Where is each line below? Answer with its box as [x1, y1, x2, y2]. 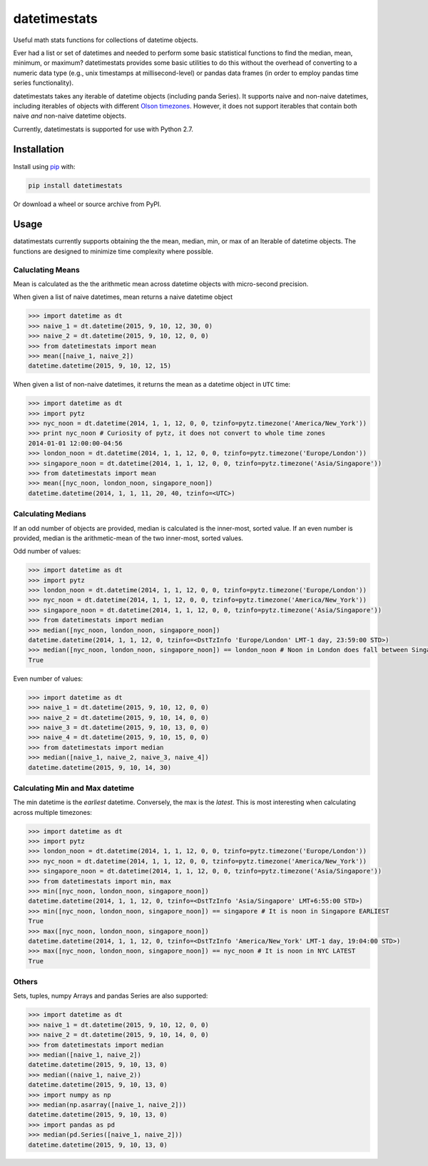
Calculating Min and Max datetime [13, 783, 135, 793]
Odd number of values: [13, 547, 81, 556]
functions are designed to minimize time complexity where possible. [13, 247, 213, 255]
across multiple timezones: [13, 808, 93, 816]
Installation [13, 143, 64, 156]
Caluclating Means [13, 265, 80, 275]
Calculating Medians [13, 509, 87, 519]
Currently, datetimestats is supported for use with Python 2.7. [13, 125, 194, 133]
